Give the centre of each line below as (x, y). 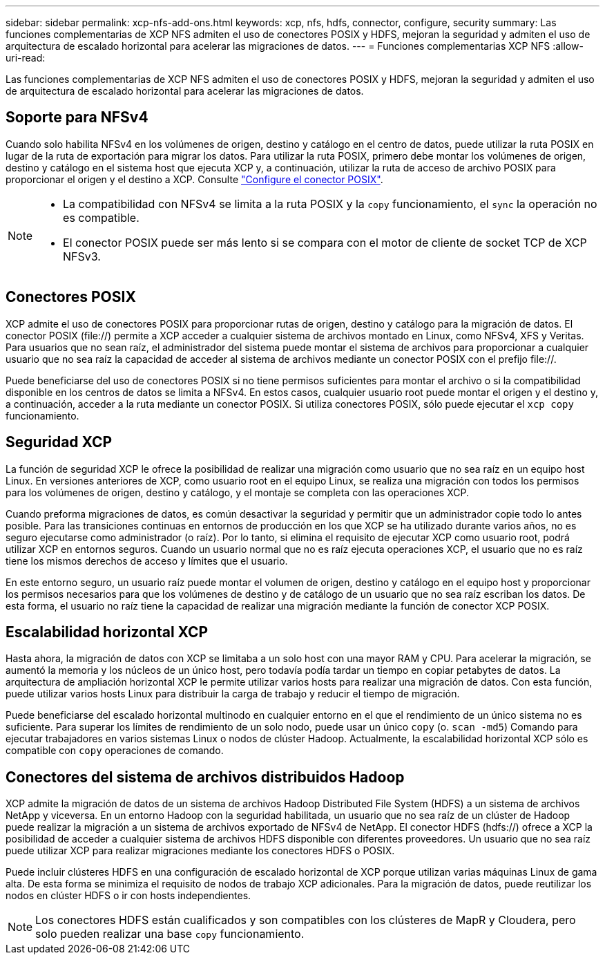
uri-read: (26, 58)
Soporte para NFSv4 (77, 117)
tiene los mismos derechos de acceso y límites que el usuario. (147, 561)
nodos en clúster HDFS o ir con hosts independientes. (128, 896)
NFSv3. (82, 256)
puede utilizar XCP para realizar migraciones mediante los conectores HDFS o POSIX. (200, 851)
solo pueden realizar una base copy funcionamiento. (170, 934)
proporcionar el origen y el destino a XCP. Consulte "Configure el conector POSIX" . (194, 179)
